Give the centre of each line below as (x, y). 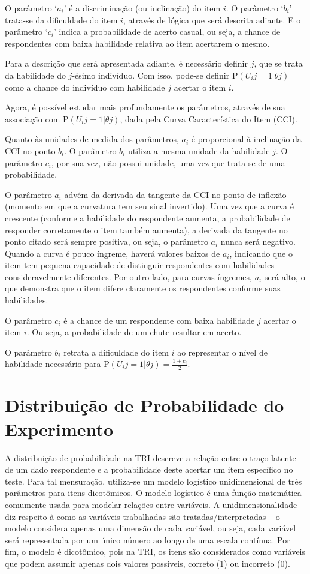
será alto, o (285, 276)
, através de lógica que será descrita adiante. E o (212, 19)
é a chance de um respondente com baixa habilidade (159, 320)
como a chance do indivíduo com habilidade (85, 87)
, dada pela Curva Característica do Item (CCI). (209, 118)
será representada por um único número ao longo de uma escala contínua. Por (148, 540)
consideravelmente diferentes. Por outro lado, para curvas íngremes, (128, 276)
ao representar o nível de (222, 352)
